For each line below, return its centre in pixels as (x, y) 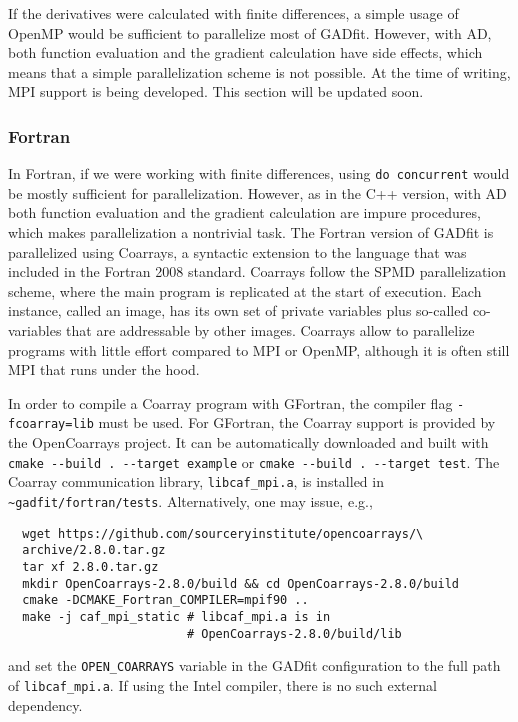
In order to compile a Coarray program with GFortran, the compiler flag (230, 402)
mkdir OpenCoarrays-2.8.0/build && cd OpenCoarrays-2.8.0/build (241, 583)
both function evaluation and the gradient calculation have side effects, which (245, 52)
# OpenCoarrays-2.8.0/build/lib (294, 633)
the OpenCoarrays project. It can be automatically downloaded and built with (248, 442)
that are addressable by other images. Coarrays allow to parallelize (270, 330)
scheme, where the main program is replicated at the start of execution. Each (245, 290)
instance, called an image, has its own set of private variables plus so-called (238, 310)
